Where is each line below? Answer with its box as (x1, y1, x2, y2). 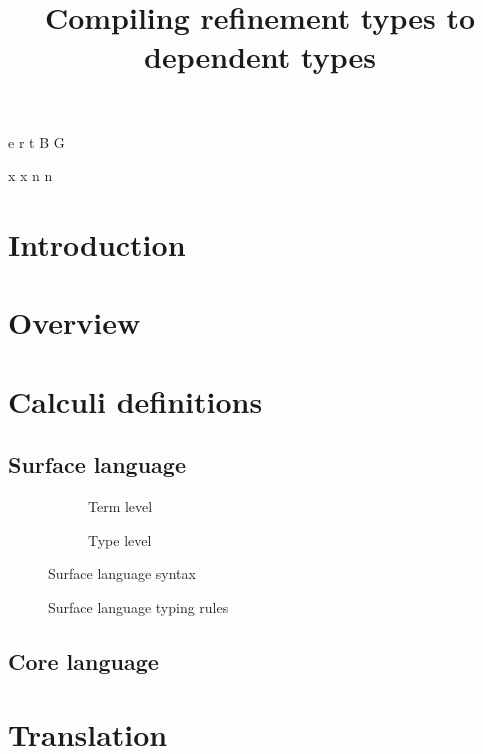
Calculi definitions (8, 380, 263, 421)
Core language (8, 645, 159, 676)
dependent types (144, 36, 376, 77)
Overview (8, 302, 141, 343)
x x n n (8, 165, 53, 186)
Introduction (8, 223, 186, 264)
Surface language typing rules (48, 596, 229, 617)
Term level (88, 496, 153, 517)
